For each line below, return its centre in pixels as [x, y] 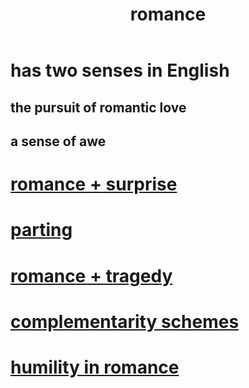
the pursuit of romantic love [98, 107]
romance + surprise [94, 184]
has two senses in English [120, 70]
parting [41, 230]
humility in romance [95, 367]
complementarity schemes [125, 321]
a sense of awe [58, 141]
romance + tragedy [91, 275]
